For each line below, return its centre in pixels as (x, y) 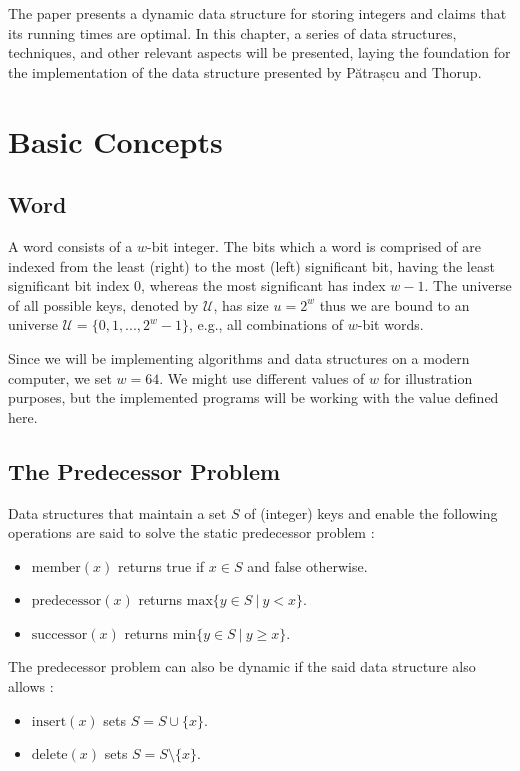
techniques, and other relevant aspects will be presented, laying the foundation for (259, 52)
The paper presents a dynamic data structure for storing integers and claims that (257, 13)
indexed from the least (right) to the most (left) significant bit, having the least (251, 265)
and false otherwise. (307, 565)
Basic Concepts (115, 140)
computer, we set (60, 377)
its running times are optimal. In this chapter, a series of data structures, (232, 32)
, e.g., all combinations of (266, 324)
